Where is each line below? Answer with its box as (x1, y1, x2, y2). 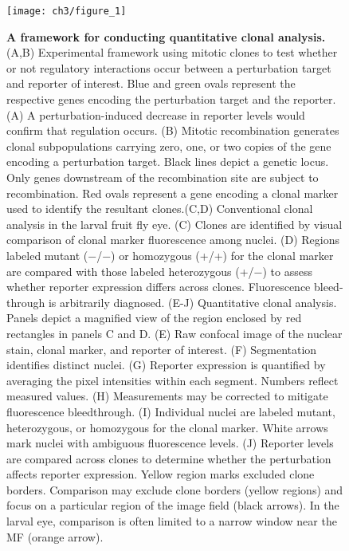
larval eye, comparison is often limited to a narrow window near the (6, 513, 337, 529)
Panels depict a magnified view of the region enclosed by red (6, 309, 302, 326)
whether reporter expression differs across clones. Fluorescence (6, 278, 311, 295)
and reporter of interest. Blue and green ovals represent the (6, 75, 296, 92)
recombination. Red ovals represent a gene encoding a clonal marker (6, 184, 339, 201)
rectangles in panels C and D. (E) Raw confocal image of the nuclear (6, 325, 343, 341)
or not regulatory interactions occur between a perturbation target (6, 59, 331, 76)
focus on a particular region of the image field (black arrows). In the (6, 497, 339, 514)
